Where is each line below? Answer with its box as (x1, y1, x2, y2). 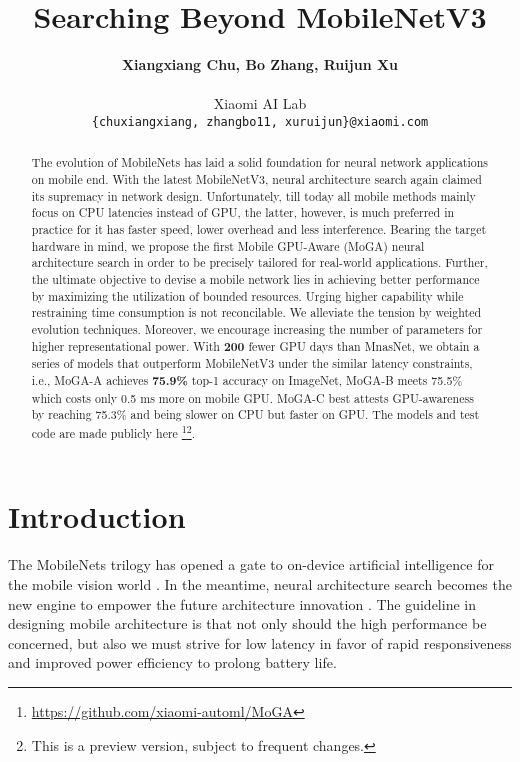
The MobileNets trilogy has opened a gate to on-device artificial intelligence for (8, 554, 494, 575)
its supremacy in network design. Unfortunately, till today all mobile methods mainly (31, 187, 476, 204)
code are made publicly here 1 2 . (31, 421, 196, 441)
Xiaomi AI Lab (213, 93, 307, 114)
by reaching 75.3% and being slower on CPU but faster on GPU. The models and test (31, 406, 480, 423)
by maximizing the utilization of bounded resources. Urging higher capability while (31, 287, 464, 304)
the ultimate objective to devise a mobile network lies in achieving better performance (31, 270, 480, 287)
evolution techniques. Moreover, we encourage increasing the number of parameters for (31, 320, 483, 337)
